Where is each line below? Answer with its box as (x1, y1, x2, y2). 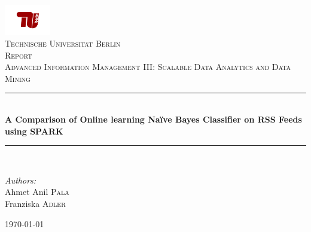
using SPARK (5, 124, 63, 137)
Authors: (5, 173, 36, 186)
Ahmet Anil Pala (5, 185, 69, 198)
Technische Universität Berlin (5, 36, 121, 49)
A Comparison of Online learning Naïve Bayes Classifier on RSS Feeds (5, 112, 302, 125)
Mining (5, 72, 31, 84)
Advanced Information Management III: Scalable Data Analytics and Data (5, 60, 291, 73)
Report (5, 48, 32, 61)
